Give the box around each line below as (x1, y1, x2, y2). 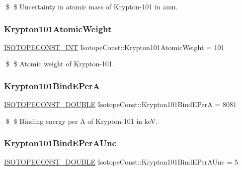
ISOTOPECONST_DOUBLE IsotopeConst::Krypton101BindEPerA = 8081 (4, 99, 237, 110)
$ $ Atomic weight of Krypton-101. (5, 58, 114, 69)
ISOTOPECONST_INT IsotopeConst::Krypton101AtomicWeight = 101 (4, 42, 225, 52)
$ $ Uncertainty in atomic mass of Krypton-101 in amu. (5, 1, 178, 11)
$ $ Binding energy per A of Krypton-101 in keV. (5, 115, 158, 126)
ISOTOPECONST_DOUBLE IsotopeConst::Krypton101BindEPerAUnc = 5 (4, 156, 239, 167)
